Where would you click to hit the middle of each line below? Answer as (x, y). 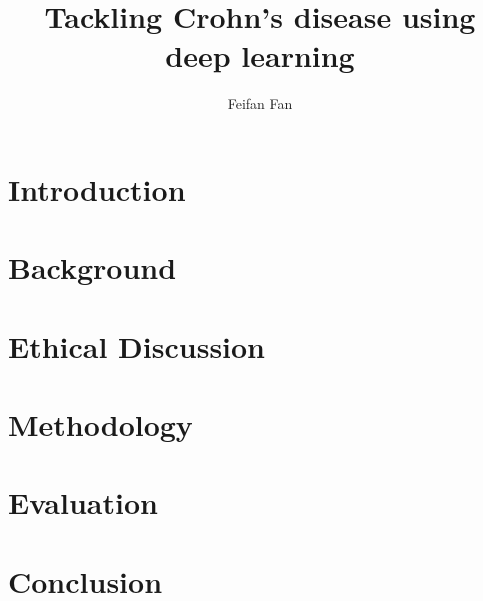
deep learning (260, 55)
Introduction (97, 188)
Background (92, 267)
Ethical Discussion (137, 345)
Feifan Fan (260, 103)
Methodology (100, 424)
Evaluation (83, 502)
